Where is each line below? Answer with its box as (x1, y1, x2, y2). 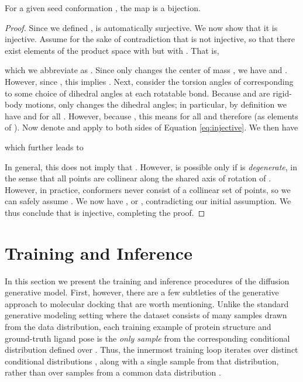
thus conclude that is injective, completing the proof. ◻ (5, 206, 205, 218)
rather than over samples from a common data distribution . (5, 366, 221, 378)
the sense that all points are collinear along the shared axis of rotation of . (5, 172, 271, 184)
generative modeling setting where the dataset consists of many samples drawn (5, 309, 287, 321)
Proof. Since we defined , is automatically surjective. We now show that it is (5, 21, 278, 33)
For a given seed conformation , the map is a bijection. (5, 2, 201, 13)
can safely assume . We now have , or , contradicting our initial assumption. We (5, 195, 291, 207)
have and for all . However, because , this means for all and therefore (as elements (5, 109, 298, 122)
